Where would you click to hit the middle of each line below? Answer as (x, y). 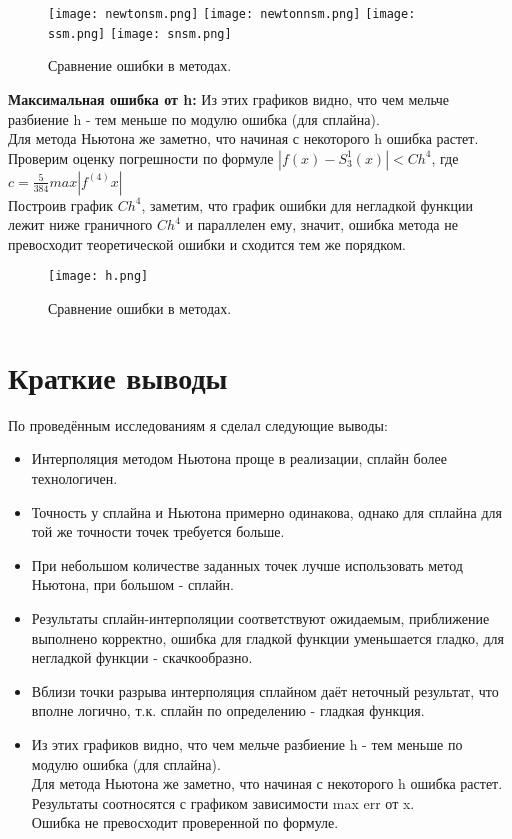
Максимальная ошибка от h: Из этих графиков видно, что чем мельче (229, 98)
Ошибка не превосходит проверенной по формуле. (185, 822)
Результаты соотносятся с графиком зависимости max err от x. (223, 802)
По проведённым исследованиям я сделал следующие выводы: (198, 424)
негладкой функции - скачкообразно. (142, 657)
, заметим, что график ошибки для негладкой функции (307, 204)
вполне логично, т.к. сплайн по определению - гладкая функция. (228, 710)
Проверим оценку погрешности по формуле (141, 157)
